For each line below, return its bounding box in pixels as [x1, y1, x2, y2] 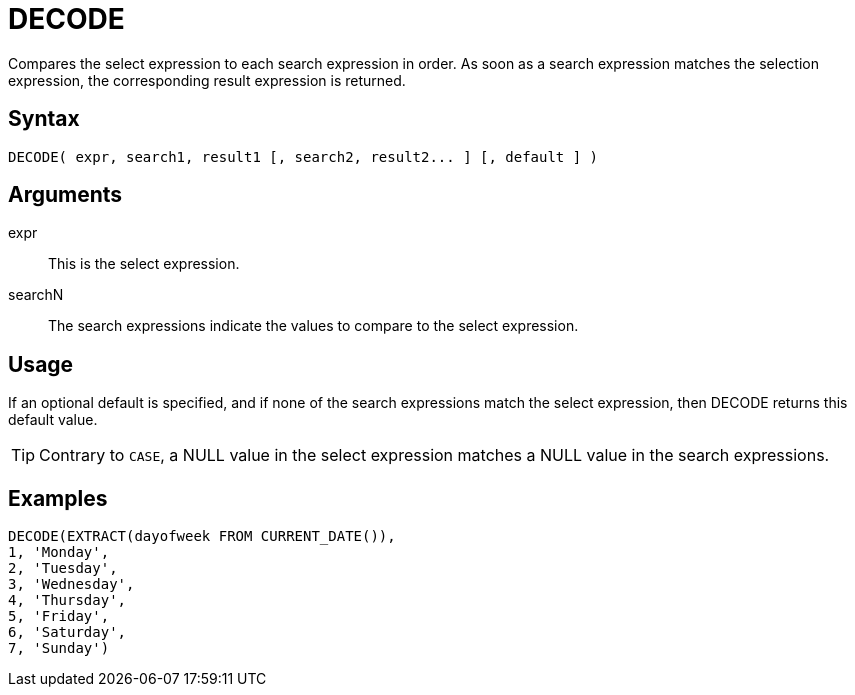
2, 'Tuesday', [8, 560, 118, 577]
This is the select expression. [48, 255, 240, 273]
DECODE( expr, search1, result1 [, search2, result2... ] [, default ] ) [8, 148, 599, 165]
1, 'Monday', [8, 544, 110, 561]
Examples [8, 485, 108, 511]
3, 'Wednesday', [8, 576, 135, 593]
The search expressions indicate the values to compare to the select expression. [48, 317, 579, 335]
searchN [8, 286, 64, 304]
